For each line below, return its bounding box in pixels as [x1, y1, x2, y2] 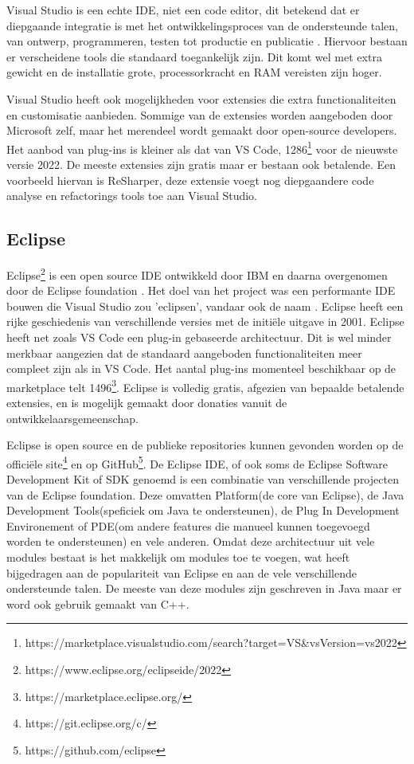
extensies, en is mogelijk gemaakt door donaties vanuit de [6, 394, 287, 411]
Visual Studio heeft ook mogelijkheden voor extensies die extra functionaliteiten [6, 90, 396, 107]
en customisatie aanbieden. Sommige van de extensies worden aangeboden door [6, 106, 393, 123]
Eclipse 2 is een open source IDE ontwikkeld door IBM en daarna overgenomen [6, 264, 388, 283]
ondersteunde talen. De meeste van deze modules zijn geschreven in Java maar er [6, 580, 402, 597]
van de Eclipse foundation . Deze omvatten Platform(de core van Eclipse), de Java [6, 486, 404, 503]
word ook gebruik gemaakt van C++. [6, 595, 189, 612]
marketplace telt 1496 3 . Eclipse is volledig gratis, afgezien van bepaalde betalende [6, 376, 404, 395]
